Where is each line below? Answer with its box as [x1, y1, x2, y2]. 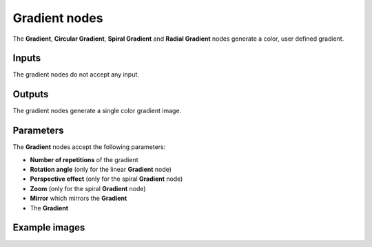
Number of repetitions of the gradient [30, 155, 138, 164]
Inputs [12, 52, 41, 64]
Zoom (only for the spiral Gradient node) [30, 184, 146, 192]
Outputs [12, 88, 49, 100]
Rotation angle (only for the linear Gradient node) [30, 166, 172, 174]
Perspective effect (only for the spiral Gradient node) [30, 175, 183, 183]
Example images [12, 221, 85, 234]
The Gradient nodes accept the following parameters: [12, 143, 166, 151]
